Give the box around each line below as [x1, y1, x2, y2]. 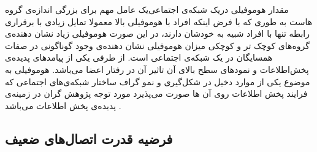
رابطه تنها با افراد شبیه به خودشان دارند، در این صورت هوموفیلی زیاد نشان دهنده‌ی [5, 27, 310, 40]
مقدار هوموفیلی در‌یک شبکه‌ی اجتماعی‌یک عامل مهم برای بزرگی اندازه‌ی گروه [5, 3, 289, 15]
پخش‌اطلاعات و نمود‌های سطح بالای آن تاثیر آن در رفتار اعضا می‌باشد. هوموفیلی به [5, 63, 309, 75]
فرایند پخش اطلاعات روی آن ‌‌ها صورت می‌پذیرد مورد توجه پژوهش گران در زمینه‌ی [5, 87, 308, 100]
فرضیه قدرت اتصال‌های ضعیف [5, 129, 173, 148]
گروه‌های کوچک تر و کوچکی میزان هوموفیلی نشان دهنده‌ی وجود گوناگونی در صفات [5, 39, 310, 51]
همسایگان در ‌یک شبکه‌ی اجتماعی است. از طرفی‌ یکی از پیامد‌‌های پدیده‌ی [5, 51, 273, 64]
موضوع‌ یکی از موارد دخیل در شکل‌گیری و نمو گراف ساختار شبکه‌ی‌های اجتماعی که [5, 75, 310, 88]
